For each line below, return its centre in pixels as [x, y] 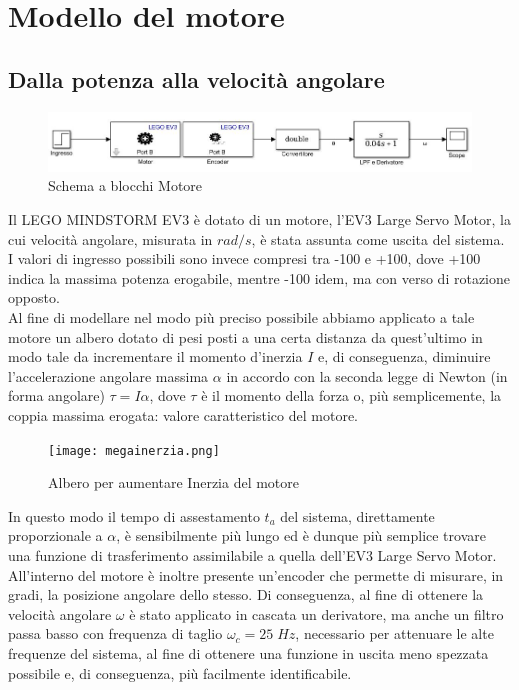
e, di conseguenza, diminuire [404, 356]
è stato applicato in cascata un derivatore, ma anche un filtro [316, 613]
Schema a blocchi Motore [125, 185]
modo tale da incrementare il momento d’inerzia [155, 356]
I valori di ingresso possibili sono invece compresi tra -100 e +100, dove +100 [244, 258]
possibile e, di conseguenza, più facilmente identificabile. [180, 672]
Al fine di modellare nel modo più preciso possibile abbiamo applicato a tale [241, 316]
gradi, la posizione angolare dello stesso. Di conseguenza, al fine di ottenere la [246, 594]
